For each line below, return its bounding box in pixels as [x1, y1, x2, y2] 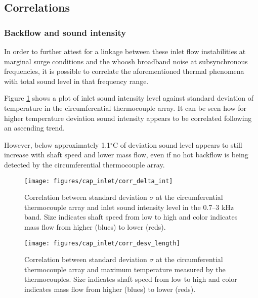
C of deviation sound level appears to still [112, 139, 242, 150]
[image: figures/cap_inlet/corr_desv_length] [24, 239, 180, 247]
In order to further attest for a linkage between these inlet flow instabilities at [4, 46, 246, 56]
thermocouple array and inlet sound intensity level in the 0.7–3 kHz [24, 201, 234, 212]
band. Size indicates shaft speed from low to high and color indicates [24, 211, 238, 222]
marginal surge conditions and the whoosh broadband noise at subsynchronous [4, 56, 248, 66]
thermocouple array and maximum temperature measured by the [24, 264, 226, 274]
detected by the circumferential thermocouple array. [4, 159, 165, 169]
